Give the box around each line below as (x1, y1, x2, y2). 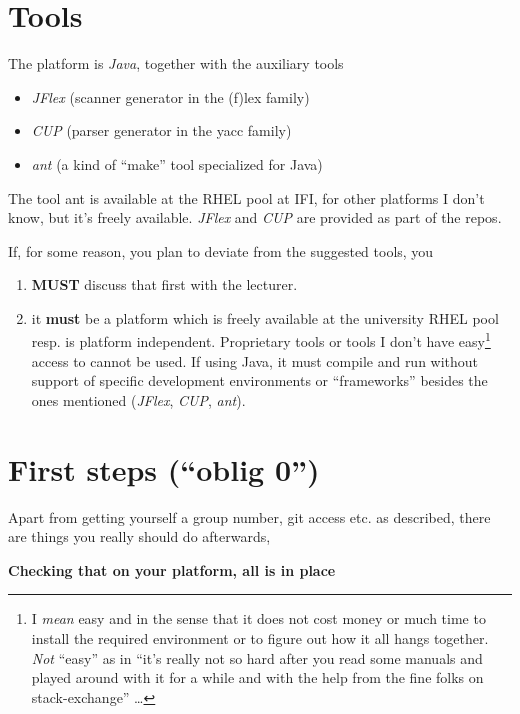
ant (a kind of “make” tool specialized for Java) (31, 153, 323, 174)
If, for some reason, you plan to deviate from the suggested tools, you (8, 240, 434, 261)
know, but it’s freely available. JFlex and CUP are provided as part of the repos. (8, 207, 502, 228)
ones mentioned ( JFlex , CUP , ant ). (31, 389, 246, 410)
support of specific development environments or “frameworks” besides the (31, 370, 488, 391)
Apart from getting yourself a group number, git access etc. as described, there (8, 506, 491, 527)
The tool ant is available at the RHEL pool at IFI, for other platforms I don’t (8, 187, 485, 208)
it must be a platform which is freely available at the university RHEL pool (31, 307, 499, 328)
